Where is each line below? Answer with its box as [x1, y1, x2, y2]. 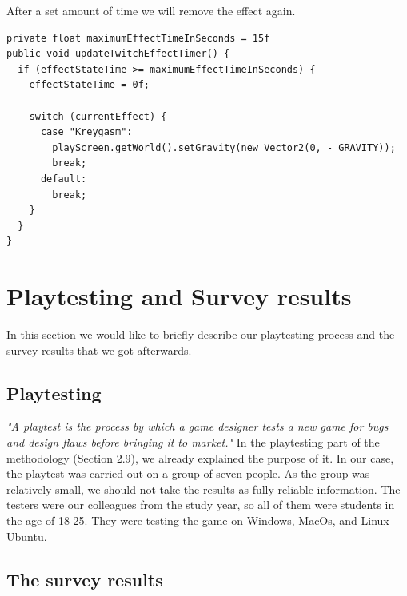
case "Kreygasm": [40, 126, 133, 138]
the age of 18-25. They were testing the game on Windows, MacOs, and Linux [6, 511, 389, 528]
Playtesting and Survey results [6, 280, 352, 312]
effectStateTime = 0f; [29, 79, 150, 91]
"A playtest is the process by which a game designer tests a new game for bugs [6, 418, 389, 435]
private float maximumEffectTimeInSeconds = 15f [6, 32, 270, 44]
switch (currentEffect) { [29, 110, 167, 122]
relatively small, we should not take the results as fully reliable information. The [6, 480, 401, 497]
